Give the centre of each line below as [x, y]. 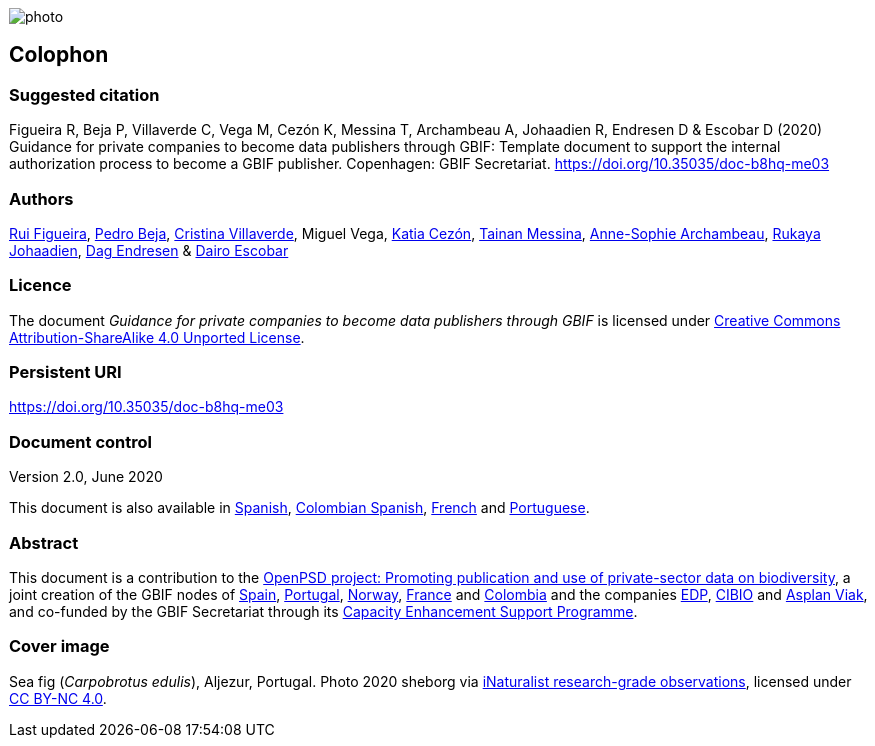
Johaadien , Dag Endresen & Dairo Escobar [149, 250]
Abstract [44, 542]
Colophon [59, 55]
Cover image [59, 646]
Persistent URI [65, 372]
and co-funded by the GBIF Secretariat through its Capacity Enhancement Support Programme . [323, 611]
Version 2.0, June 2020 [86, 477]
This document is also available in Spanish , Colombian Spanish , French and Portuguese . [299, 508]
